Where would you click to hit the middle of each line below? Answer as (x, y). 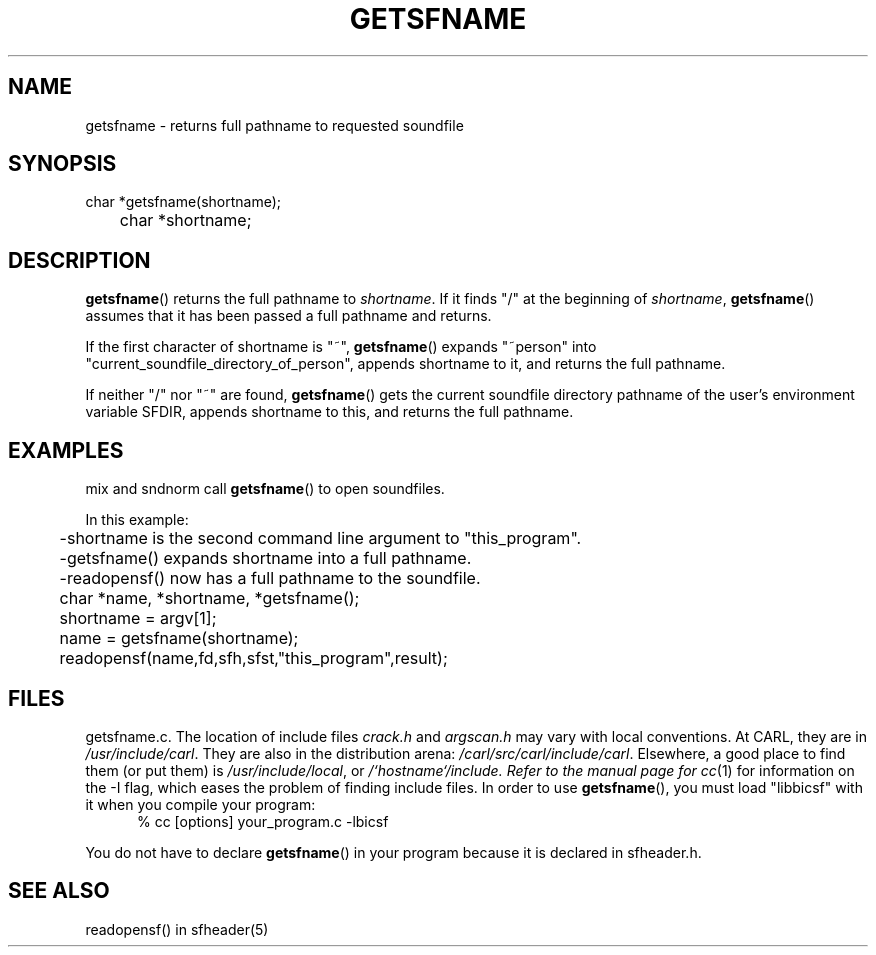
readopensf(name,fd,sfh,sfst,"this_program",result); (253, 658)
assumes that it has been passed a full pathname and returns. (288, 316)
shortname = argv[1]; (138, 618)
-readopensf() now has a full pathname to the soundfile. (270, 578)
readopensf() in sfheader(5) (177, 929)
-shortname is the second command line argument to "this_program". (320, 538)
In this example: (137, 520)
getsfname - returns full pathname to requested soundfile (274, 125)
